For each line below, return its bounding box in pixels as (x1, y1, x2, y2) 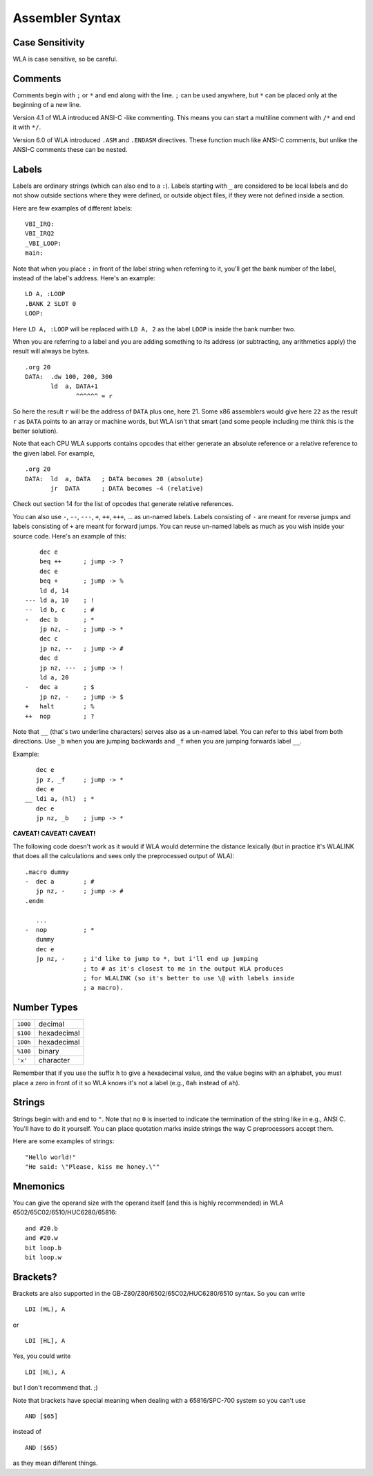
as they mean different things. (12, 1459, 98, 1467)
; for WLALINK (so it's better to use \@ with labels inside (83, 974, 295, 982)
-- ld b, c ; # (25, 606, 95, 614)
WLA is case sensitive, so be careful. (12, 55, 118, 64)
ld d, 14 (39, 587, 69, 594)
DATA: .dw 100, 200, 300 (25, 373, 113, 381)
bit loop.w (25, 1253, 62, 1261)
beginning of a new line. (12, 101, 82, 109)
